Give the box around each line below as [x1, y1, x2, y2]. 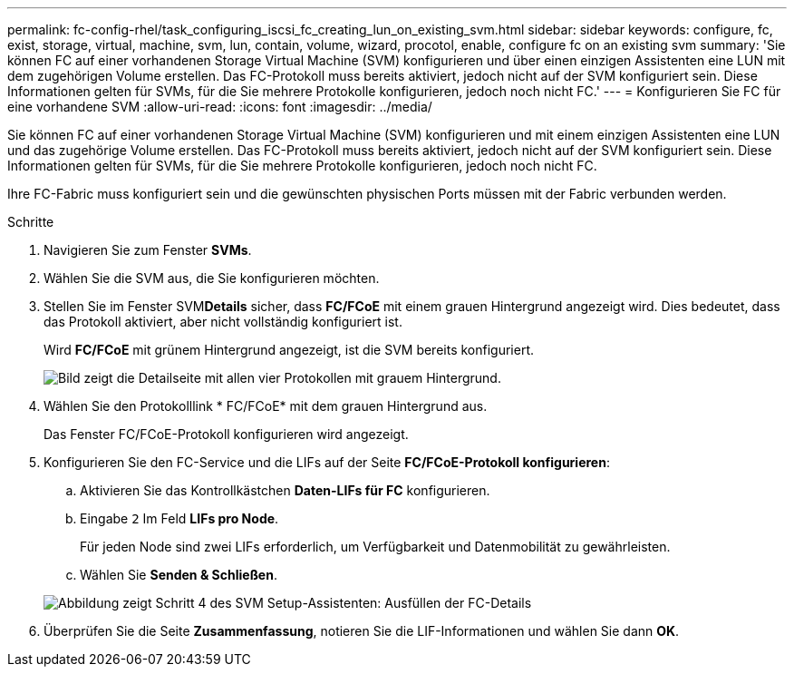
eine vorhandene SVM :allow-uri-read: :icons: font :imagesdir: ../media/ [7, 99, 432, 114]
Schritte [7, 214, 54, 230]
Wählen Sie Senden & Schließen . [80, 567, 277, 582]
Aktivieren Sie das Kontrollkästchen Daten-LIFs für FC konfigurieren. [80, 483, 490, 498]
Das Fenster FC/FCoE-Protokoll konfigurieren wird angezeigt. [44, 426, 409, 442]
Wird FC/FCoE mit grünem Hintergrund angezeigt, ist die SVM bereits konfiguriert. [44, 342, 535, 357]
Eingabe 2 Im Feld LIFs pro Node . [80, 511, 279, 526]
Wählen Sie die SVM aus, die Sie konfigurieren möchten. [44, 270, 380, 286]
